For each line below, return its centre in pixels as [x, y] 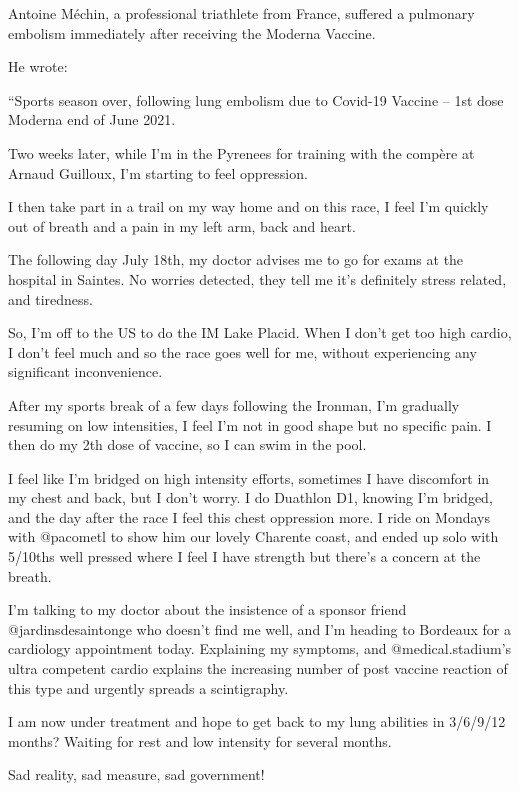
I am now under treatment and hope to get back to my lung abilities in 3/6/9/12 [257, 721]
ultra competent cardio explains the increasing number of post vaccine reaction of [258, 668]
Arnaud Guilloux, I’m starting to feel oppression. [158, 172]
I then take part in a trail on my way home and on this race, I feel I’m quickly [248, 206]
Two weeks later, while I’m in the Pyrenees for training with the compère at [241, 152]
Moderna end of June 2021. [92, 119]
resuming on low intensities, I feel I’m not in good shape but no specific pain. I [250, 424]
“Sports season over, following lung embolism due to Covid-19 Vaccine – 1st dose [256, 99]
